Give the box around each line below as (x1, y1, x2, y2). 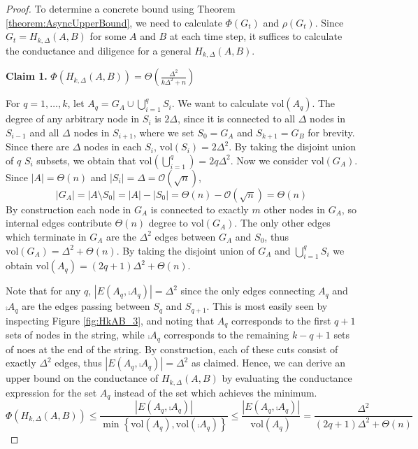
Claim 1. (6, 69, 48, 83)
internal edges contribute (6, 215, 112, 230)
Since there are (6, 139, 70, 154)
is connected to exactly (150, 201, 249, 216)
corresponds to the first (231, 313, 331, 327)
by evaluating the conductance (222, 371, 352, 385)
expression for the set (6, 385, 97, 399)
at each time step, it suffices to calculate (169, 29, 343, 43)
